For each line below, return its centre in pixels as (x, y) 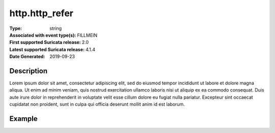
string (56, 28)
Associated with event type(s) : (43, 35)
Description (29, 71)
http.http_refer (42, 13)
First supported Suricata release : (45, 42)
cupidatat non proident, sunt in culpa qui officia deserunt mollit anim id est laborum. (97, 104)
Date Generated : (27, 57)
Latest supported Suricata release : (47, 49)
